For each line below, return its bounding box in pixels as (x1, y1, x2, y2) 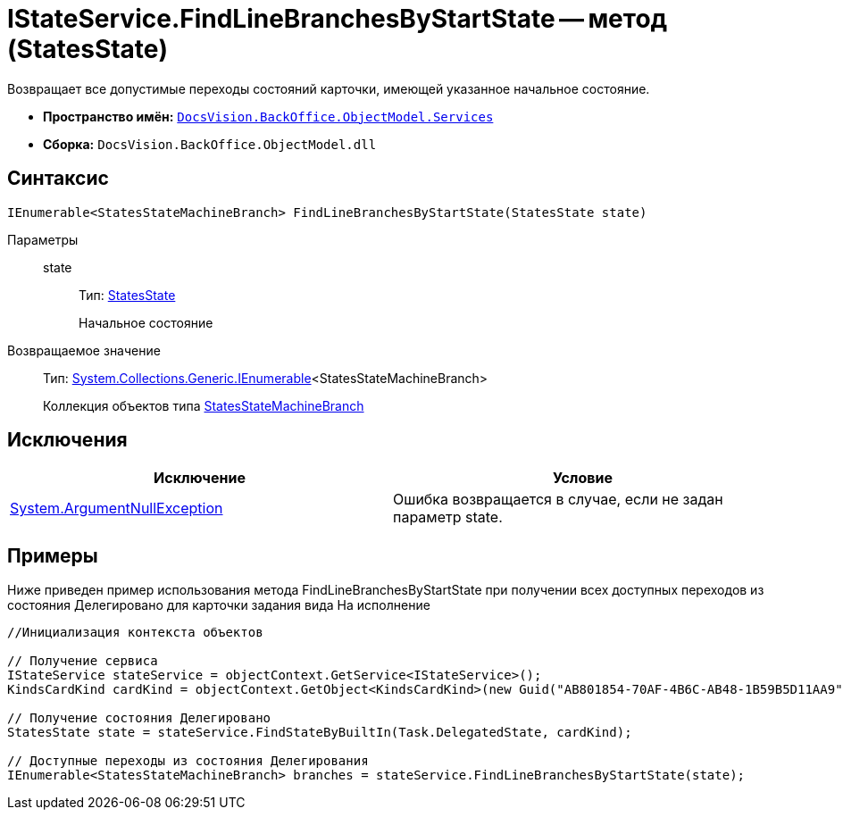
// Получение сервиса (7, 654, 158, 669)
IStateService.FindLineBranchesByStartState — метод (7, 4, 668, 34)
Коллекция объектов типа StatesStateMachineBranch (43, 397, 364, 413)
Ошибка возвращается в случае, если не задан (393, 490, 723, 509)
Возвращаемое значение (7, 342, 161, 358)
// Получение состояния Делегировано (7, 711, 271, 726)
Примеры (7, 544, 98, 567)
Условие (553, 469, 613, 488)
